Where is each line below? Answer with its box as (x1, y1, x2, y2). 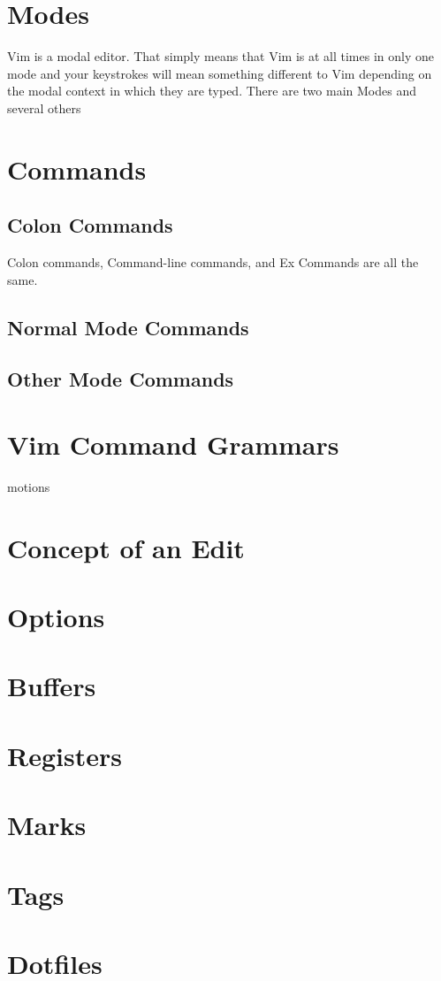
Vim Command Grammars (7, 426, 339, 463)
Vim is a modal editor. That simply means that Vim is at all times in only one (7, 47, 434, 65)
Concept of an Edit (7, 529, 245, 565)
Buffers (7, 668, 96, 704)
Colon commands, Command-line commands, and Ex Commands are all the (7, 253, 419, 272)
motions (7, 477, 50, 495)
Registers (7, 737, 122, 773)
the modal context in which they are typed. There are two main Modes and (7, 81, 416, 100)
